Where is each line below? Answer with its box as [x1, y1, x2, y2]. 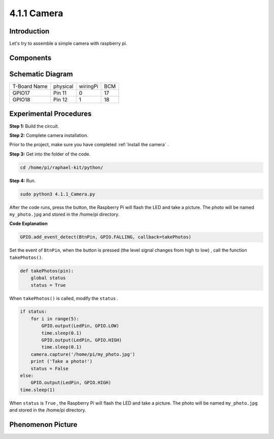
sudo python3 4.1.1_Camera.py [20, 191, 95, 197]
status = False [30, 365, 68, 372]
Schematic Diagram [9, 70, 73, 78]
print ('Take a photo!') [30, 358, 93, 364]
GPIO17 [12, 89, 30, 96]
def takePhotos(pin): [20, 268, 74, 274]
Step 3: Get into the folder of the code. [9, 151, 91, 157]
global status [30, 275, 66, 281]
